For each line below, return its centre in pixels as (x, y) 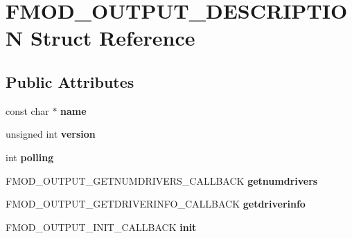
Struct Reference (113, 38)
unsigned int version (51, 134)
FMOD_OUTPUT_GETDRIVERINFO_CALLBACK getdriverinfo (156, 204)
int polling (30, 157)
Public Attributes (70, 81)
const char (27, 110)
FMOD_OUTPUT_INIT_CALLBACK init (101, 227)
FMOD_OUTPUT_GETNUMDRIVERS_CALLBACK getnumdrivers (162, 180)
